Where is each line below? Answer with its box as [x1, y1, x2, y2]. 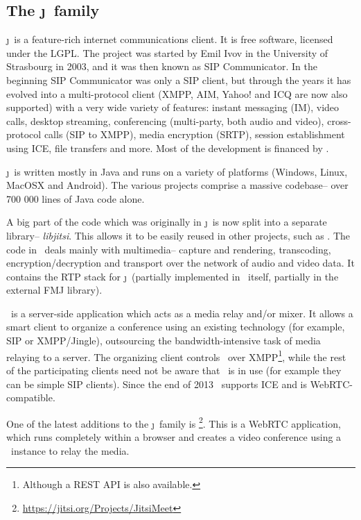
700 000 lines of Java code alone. [6, 191, 145, 206]
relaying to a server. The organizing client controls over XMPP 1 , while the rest [6, 347, 346, 364]
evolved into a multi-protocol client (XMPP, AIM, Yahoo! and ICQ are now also [6, 86, 348, 101]
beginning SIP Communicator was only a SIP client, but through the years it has [6, 72, 351, 87]
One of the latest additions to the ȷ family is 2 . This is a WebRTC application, [6, 414, 341, 430]
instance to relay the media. [10, 443, 130, 458]
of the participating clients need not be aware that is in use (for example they [6, 362, 342, 377]
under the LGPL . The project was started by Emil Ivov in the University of [6, 45, 328, 60]
